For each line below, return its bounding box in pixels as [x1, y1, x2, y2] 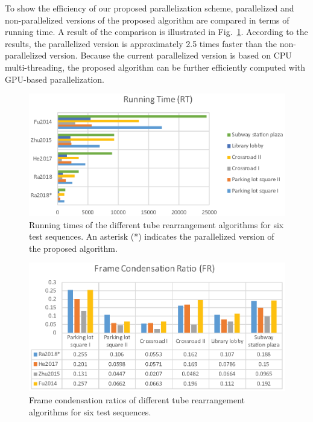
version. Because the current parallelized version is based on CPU [49, 49, 292, 62]
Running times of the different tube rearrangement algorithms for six [29, 218, 284, 231]
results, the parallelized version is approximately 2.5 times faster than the [5, 37, 277, 50]
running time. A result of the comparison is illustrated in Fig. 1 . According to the [5, 25, 308, 38]
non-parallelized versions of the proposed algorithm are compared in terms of [5, 13, 289, 26]
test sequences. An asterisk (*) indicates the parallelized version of [29, 230, 274, 243]
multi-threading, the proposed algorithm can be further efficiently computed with [5, 60, 306, 73]
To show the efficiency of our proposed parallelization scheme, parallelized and [5, 2, 294, 14]
